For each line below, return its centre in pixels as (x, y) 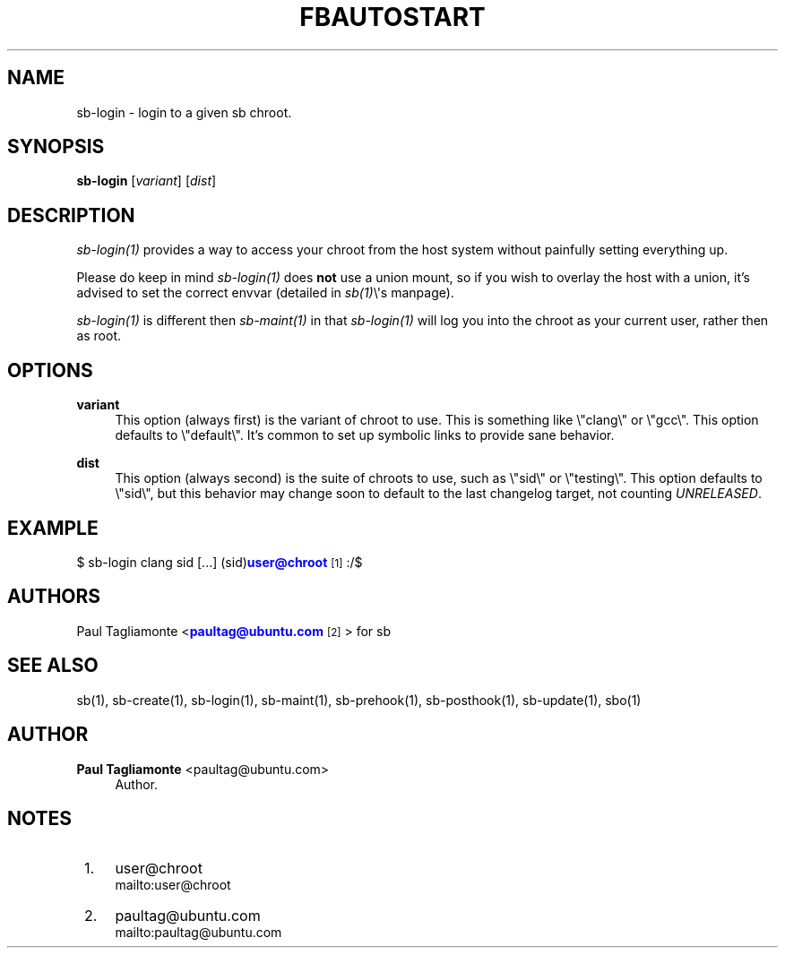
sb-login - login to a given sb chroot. (184, 112)
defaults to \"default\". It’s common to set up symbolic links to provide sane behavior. (365, 435)
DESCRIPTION (71, 215)
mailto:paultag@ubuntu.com (198, 933)
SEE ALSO (53, 666)
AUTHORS (54, 597)
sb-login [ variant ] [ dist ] (147, 181)
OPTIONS (50, 370)
